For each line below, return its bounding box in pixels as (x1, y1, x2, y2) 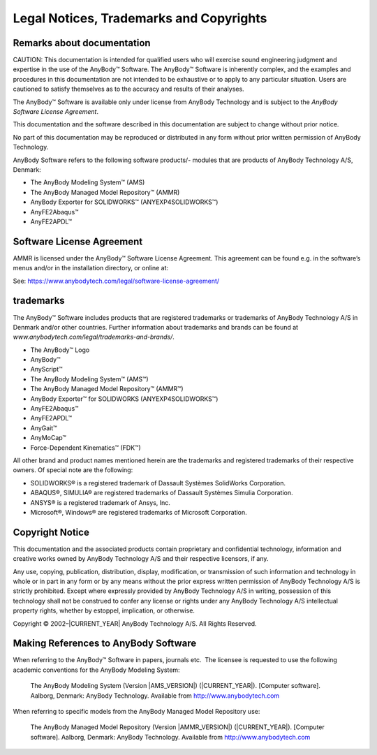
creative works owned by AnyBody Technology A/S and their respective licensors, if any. (13, 555, 269, 563)
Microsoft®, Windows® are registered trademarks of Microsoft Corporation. (30, 508, 247, 516)
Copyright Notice (13, 526, 90, 538)
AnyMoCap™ (30, 434, 66, 442)
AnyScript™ (30, 365, 63, 374)
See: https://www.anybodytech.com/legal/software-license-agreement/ (13, 277, 220, 285)
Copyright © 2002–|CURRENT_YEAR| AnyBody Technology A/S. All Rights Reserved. (13, 619, 258, 628)
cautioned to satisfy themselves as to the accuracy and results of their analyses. (13, 85, 244, 94)
